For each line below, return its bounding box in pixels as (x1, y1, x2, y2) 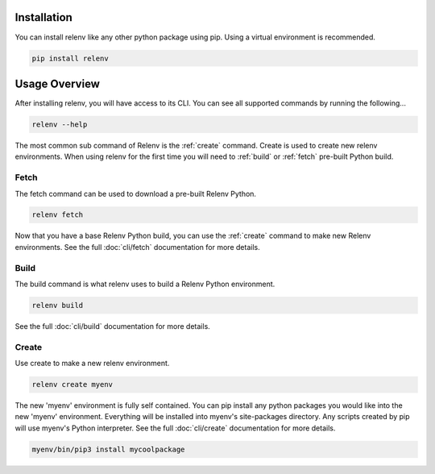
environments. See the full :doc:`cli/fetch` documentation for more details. (14, 242, 261, 252)
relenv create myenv (31, 380, 113, 389)
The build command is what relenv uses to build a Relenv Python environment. (14, 279, 275, 289)
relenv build (31, 301, 84, 310)
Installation (14, 10, 72, 24)
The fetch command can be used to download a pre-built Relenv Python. (14, 189, 257, 198)
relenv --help (31, 119, 88, 129)
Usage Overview (14, 77, 101, 90)
